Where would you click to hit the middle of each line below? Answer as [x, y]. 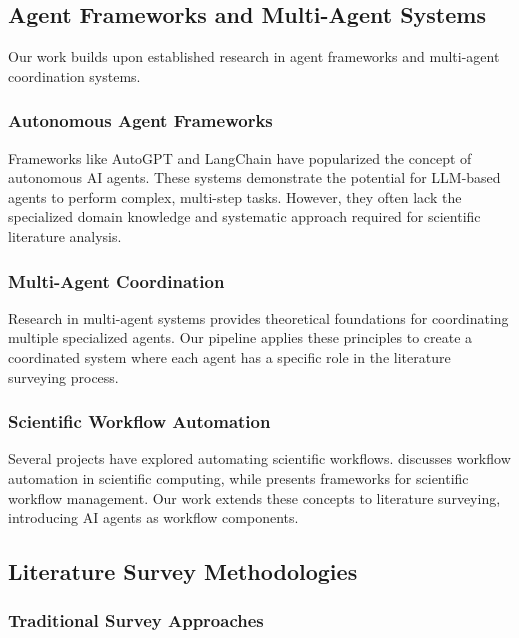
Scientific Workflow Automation [139, 421]
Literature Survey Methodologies [183, 571]
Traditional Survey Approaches [136, 620]
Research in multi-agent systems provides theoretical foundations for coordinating [258, 317]
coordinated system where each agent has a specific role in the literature [229, 356]
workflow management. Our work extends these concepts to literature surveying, [254, 497]
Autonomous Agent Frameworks [140, 120]
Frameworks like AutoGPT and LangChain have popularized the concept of [240, 157]
